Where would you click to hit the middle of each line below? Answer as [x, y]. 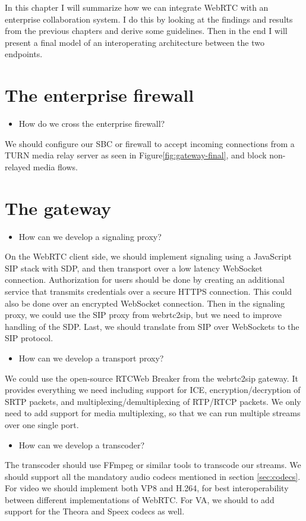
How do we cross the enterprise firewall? [92, 124]
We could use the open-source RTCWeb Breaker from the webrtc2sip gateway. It [152, 378]
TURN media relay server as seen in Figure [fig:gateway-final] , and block [136, 155]
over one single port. [42, 424]
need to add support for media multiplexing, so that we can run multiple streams [153, 413]
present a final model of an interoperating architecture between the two [135, 42]
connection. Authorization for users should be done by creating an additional [145, 280]
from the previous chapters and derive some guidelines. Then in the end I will [146, 31]
